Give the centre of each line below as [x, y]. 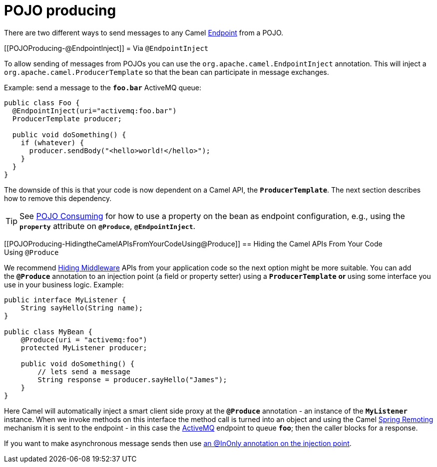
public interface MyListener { [65, 300]
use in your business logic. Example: [64, 284]
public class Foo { [42, 103]
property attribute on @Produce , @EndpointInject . [108, 226]
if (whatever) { [52, 142]
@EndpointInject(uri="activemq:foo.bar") [94, 111]
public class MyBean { [48, 332]
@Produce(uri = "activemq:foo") [84, 340]
